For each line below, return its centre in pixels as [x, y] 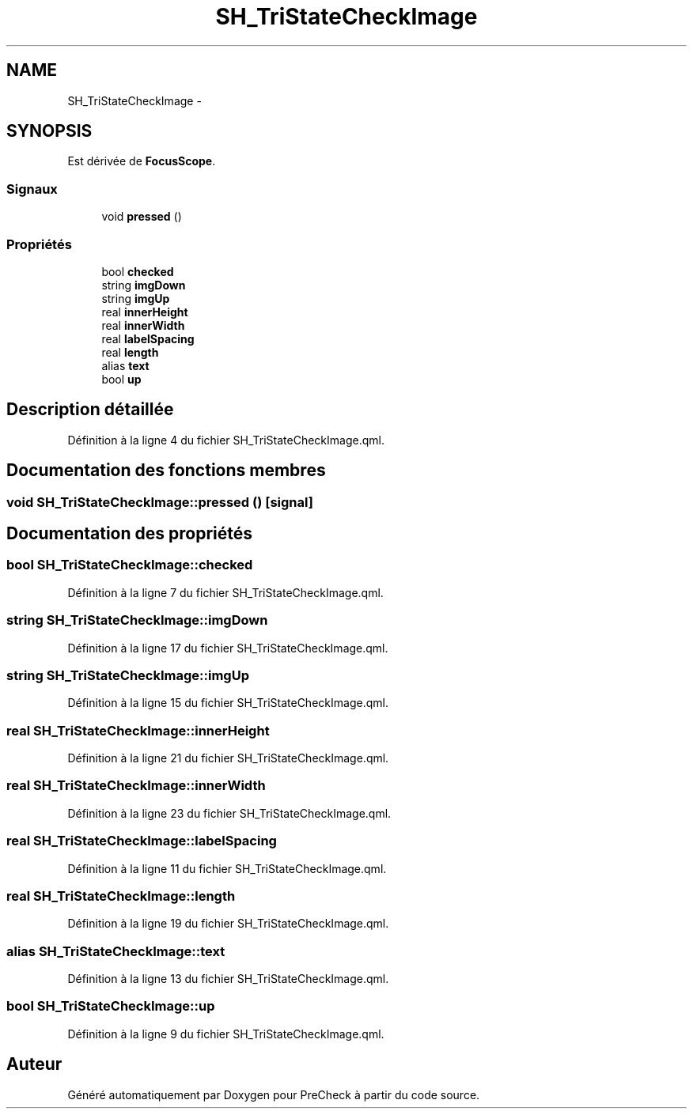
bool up [121, 379]
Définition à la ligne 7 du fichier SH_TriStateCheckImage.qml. [225, 592]
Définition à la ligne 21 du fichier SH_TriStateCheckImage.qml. [228, 758]
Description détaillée [90, 410]
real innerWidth [143, 325]
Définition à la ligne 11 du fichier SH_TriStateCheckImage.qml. [227, 868]
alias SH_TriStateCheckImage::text [116, 951]
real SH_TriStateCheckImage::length [121, 896]
